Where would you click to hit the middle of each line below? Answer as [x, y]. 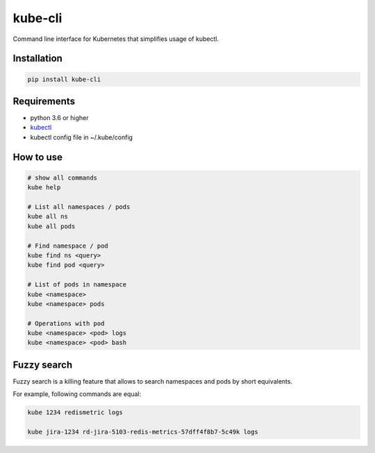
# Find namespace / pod [68, 246]
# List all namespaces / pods [79, 207]
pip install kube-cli [64, 79]
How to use [37, 157]
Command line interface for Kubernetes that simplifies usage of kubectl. [116, 39]
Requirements [44, 101]
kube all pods [51, 226]
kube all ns [48, 216]
